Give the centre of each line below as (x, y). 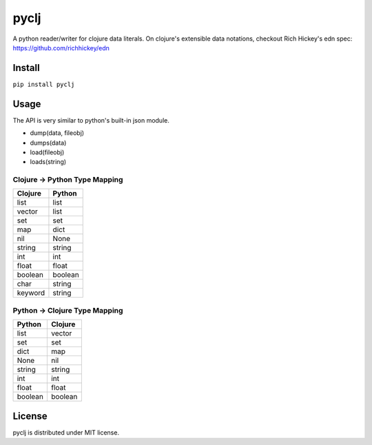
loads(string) (48, 162)
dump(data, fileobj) (57, 133)
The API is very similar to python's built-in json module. (91, 120)
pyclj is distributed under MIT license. (66, 432)
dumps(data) (48, 143)
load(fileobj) (47, 152)
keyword (31, 293)
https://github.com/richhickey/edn (61, 48)
